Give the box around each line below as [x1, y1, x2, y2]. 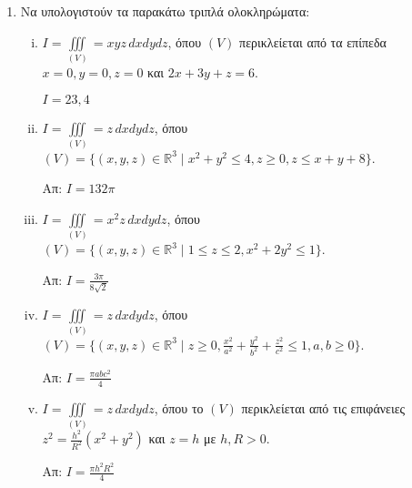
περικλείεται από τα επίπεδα [239, 32, 387, 51]
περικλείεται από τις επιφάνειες [241, 398, 406, 417]
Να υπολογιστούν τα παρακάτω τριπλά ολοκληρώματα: [20, 2, 310, 20]
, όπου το [154, 398, 204, 417]
